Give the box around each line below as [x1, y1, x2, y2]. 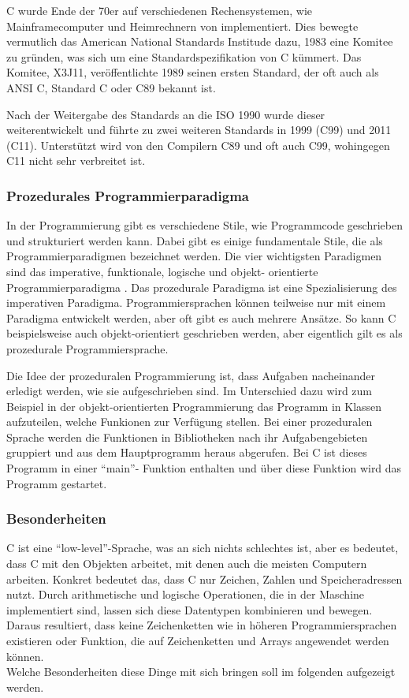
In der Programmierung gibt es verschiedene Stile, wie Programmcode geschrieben [6, 217, 403, 233]
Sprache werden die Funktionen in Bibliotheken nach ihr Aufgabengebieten [6, 428, 368, 445]
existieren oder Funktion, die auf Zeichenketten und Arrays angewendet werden [6, 633, 389, 649]
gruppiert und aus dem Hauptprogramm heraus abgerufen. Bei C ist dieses [6, 444, 367, 461]
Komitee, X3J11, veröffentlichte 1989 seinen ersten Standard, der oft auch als [6, 64, 379, 80]
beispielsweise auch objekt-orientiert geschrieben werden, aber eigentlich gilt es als [6, 325, 403, 342]
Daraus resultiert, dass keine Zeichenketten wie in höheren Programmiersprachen [6, 617, 397, 633]
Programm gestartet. [6, 475, 107, 491]
